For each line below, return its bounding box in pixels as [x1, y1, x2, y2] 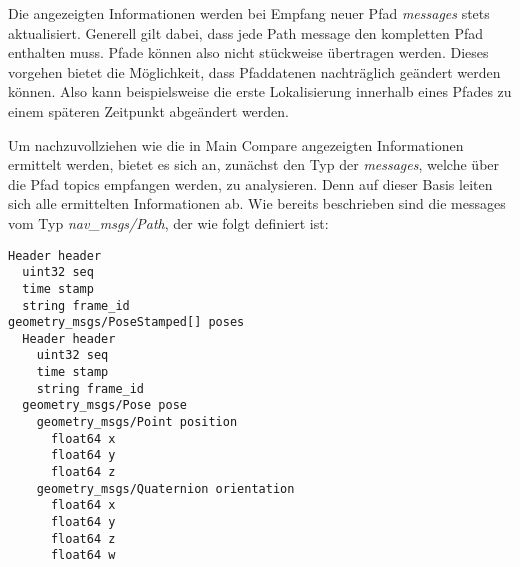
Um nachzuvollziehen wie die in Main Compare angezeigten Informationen [8, 134, 464, 155]
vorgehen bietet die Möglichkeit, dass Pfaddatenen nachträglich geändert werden [8, 61, 501, 82]
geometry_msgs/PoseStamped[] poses [8, 315, 245, 330]
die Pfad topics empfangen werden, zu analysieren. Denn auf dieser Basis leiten [8, 173, 493, 194]
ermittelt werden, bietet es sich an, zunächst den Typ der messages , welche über [8, 154, 500, 175]
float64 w [50, 548, 116, 563]
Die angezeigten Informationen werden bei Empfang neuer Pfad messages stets [8, 3, 490, 23]
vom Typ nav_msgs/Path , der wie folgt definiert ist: [8, 212, 329, 233]
